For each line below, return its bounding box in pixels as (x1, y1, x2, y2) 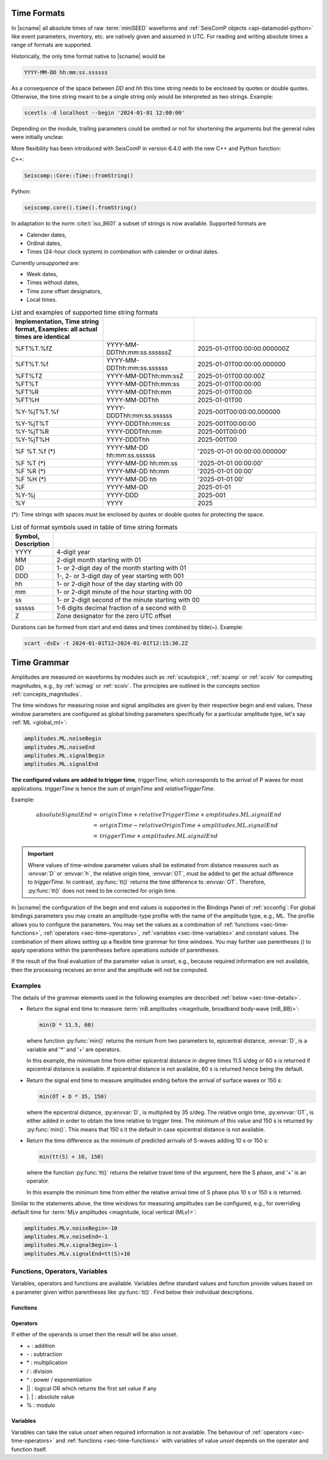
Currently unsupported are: (11, 259, 80, 266)
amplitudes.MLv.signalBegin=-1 (24, 1242, 118, 1249)
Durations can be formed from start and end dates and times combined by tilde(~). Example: (11, 623, 244, 631)
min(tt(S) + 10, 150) (39, 1153, 104, 1160)
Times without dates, (26, 279, 79, 286)
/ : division (26, 1367, 53, 1375)
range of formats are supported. (11, 41, 93, 49)
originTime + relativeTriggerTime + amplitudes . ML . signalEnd (99, 811, 281, 818)
